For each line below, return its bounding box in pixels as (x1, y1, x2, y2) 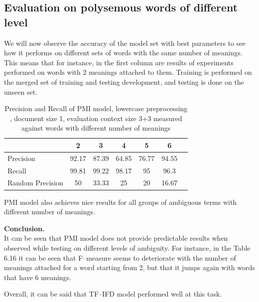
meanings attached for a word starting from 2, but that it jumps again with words (4, 262, 255, 273)
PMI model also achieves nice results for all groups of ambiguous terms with (4, 196, 237, 207)
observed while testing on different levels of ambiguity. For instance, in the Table (4, 242, 251, 253)
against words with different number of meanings (21, 123, 171, 133)
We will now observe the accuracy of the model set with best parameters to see (4, 37, 246, 48)
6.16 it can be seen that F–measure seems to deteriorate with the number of (4, 252, 236, 263)
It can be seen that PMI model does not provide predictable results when (4, 233, 228, 243)
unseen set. (4, 86, 38, 97)
